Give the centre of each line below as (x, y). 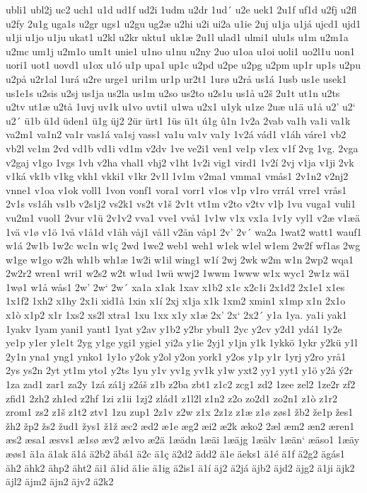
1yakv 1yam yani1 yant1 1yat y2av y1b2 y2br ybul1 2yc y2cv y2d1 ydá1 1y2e (174, 328)
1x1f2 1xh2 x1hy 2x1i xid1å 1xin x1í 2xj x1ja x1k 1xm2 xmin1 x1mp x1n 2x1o (176, 301)
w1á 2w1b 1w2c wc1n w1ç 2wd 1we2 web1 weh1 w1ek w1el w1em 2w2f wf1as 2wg (183, 245)
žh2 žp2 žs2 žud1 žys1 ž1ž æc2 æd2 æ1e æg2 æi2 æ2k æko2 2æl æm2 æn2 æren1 (180, 425)
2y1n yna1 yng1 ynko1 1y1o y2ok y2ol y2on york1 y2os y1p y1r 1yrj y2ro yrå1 (176, 356)
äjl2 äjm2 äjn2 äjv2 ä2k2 (60, 481)
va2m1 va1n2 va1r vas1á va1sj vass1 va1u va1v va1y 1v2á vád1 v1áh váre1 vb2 (176, 134)
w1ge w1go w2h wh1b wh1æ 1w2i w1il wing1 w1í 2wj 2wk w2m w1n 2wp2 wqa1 (180, 259)
